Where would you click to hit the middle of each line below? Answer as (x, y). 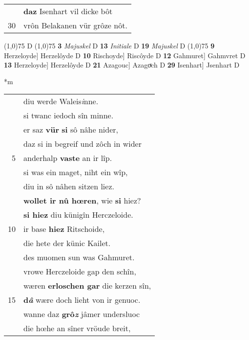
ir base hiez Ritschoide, (64, 229)
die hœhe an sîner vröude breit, (77, 328)
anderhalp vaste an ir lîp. (68, 158)
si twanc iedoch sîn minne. (69, 115)
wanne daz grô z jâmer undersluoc (82, 314)
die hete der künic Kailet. (67, 243)
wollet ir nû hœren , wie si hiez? (82, 201)
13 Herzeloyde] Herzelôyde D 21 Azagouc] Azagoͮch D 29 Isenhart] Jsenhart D (122, 65)
